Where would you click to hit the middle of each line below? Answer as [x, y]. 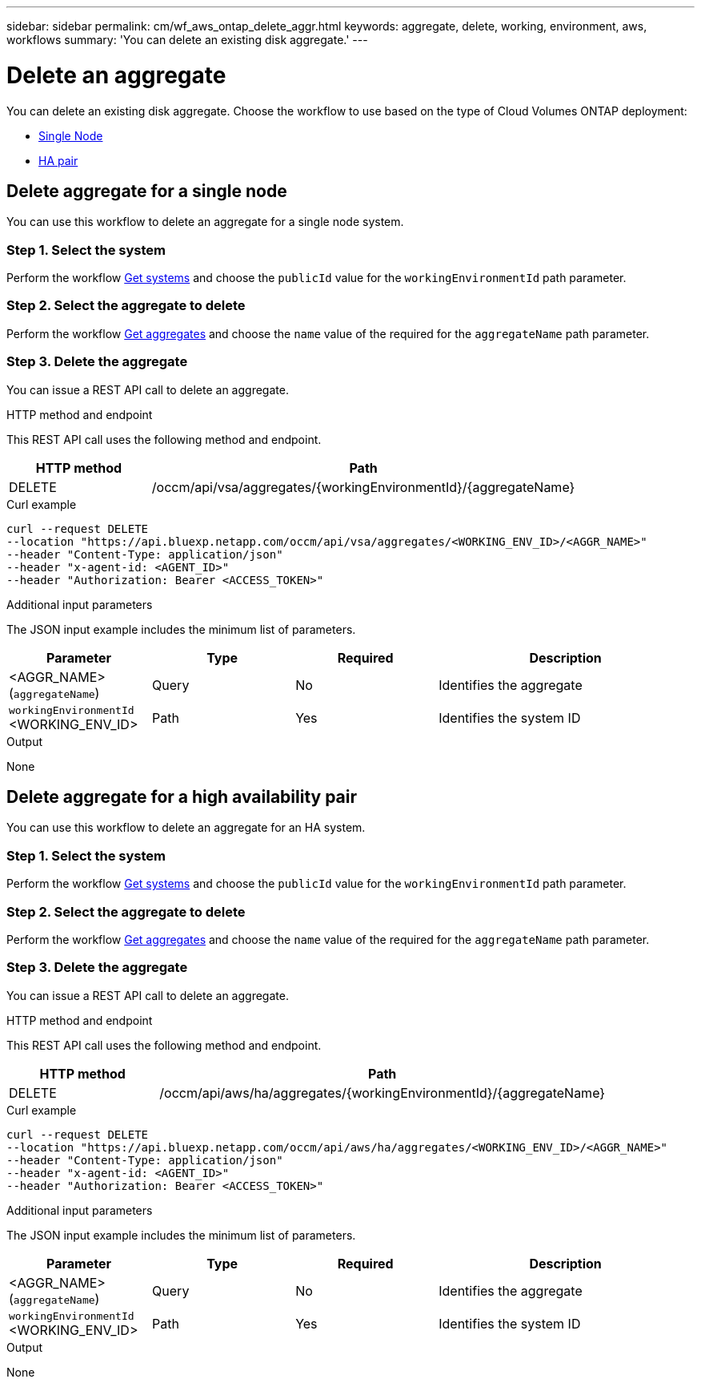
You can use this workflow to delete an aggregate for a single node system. [205, 222]
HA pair [58, 160]
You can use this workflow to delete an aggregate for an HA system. [186, 828]
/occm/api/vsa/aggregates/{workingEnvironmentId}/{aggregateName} [363, 487]
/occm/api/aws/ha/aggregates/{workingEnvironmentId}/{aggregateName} [383, 1093]
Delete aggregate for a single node [147, 191]
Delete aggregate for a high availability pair [182, 797]
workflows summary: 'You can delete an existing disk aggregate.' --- [187, 40]
